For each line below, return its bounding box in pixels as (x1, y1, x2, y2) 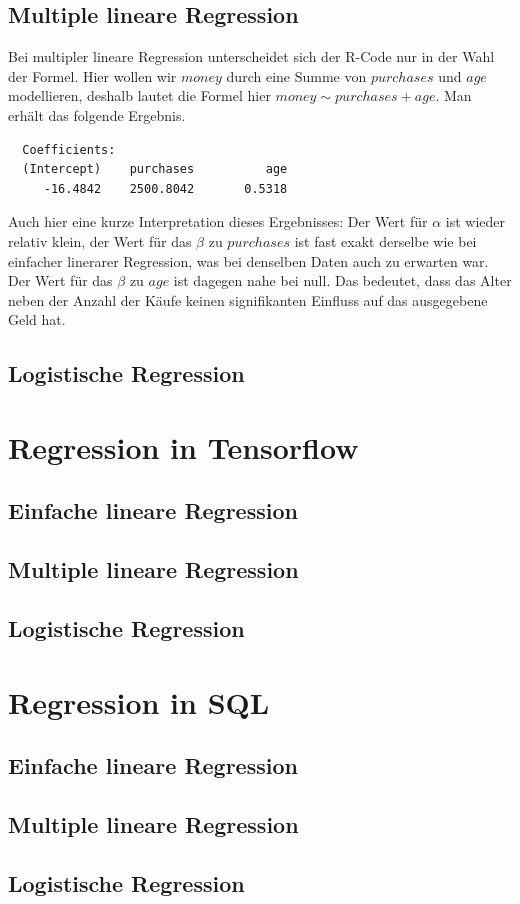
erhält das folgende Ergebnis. (8, 104, 186, 125)
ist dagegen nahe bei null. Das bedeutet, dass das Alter (173, 270, 512, 291)
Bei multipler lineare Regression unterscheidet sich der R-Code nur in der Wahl (8, 46, 495, 67)
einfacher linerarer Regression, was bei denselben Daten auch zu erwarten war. (8, 250, 489, 271)
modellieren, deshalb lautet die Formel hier (8, 85, 271, 106)
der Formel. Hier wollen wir (8, 65, 177, 86)
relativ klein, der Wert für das (8, 230, 192, 251)
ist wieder (445, 211, 506, 232)
